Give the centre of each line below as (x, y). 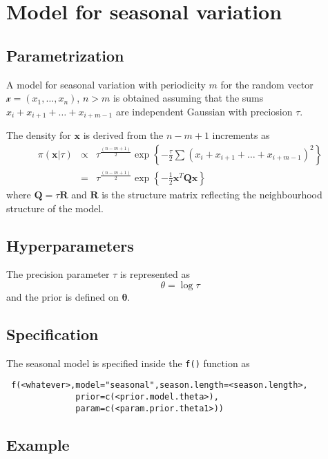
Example (38, 444)
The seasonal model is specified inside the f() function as (128, 363)
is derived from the (123, 135)
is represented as (155, 274)
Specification (52, 334)
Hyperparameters (70, 245)
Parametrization (65, 55)
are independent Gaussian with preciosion (204, 111)
